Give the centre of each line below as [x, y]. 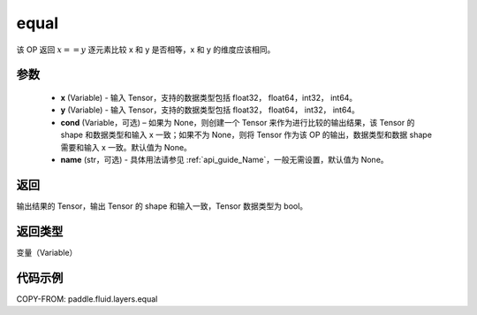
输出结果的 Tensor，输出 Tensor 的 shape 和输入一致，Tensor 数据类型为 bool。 [162, 206]
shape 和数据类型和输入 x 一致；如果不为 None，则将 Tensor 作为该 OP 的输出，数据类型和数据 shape [246, 135]
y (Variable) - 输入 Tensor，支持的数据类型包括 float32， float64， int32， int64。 [210, 110]
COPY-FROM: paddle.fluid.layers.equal [87, 299]
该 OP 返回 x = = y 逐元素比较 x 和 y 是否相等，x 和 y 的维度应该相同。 [146, 50]
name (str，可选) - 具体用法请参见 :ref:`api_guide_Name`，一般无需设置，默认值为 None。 [224, 159]
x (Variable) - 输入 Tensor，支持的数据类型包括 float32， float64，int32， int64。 [209, 97]
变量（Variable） [47, 252]
